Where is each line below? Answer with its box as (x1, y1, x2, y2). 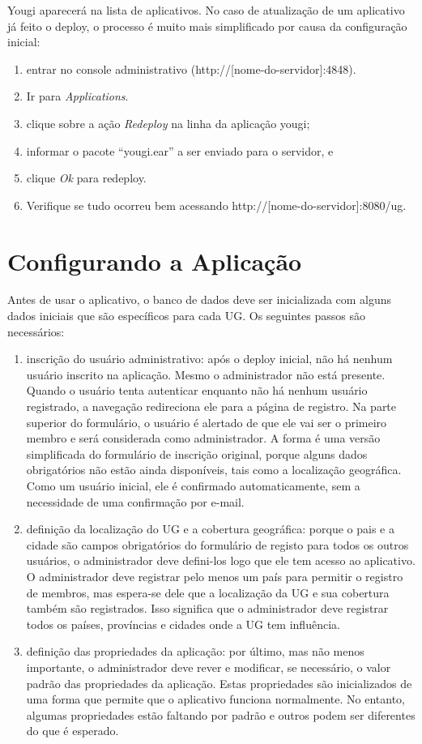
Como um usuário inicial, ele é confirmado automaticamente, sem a (26, 477, 360, 494)
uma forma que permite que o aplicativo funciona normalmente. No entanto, (26, 691, 405, 708)
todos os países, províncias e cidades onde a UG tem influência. (26, 615, 340, 632)
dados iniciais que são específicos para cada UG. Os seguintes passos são (7, 307, 365, 324)
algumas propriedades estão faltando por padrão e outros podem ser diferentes (26, 706, 416, 723)
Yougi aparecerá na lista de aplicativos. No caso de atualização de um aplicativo (7, 2, 405, 18)
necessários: (7, 323, 65, 340)
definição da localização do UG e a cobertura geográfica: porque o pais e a (26, 520, 394, 537)
